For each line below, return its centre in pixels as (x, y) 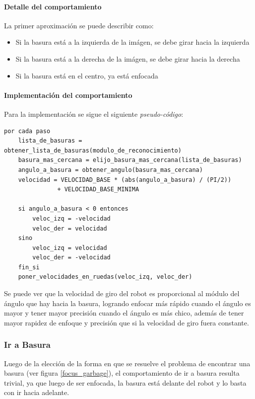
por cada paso (27, 131)
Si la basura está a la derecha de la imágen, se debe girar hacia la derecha (128, 58)
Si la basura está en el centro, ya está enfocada (87, 75)
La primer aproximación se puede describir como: (79, 25)
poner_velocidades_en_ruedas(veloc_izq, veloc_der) (105, 277)
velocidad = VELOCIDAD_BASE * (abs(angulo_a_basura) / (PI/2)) (125, 180)
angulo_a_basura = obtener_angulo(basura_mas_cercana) (110, 170)
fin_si (29, 267)
